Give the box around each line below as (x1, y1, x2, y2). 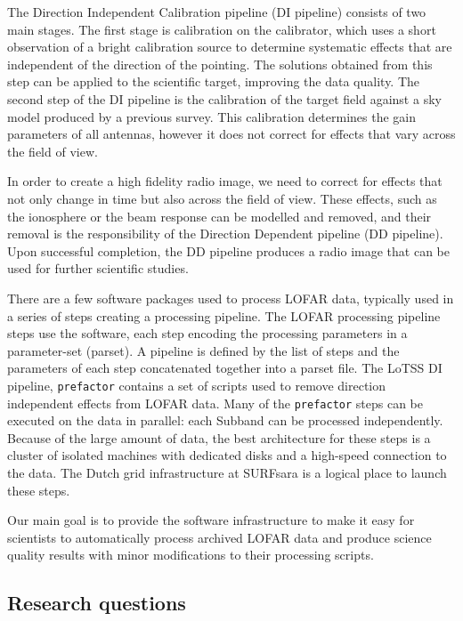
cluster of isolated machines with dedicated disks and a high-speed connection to (7, 446, 447, 464)
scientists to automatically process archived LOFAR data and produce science (7, 528, 432, 546)
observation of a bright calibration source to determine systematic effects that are (7, 37, 452, 56)
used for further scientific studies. (7, 259, 189, 278)
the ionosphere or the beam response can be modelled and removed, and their (7, 206, 432, 225)
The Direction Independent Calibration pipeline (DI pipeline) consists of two (7, 3, 426, 20)
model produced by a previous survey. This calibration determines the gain (7, 107, 417, 125)
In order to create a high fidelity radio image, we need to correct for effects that (7, 172, 443, 190)
